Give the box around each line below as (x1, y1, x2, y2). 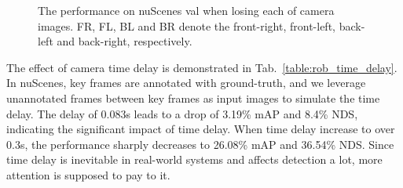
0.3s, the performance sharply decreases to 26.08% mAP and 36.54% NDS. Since (6, 136, 394, 152)
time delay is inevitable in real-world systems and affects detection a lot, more (6, 151, 383, 168)
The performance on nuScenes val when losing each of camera (38, 2, 335, 18)
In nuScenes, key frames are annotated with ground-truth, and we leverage (6, 74, 366, 91)
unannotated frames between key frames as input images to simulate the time (6, 89, 380, 106)
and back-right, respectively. (57, 33, 192, 49)
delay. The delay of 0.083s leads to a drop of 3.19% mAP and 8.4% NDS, (6, 105, 358, 121)
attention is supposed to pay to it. (6, 166, 170, 183)
